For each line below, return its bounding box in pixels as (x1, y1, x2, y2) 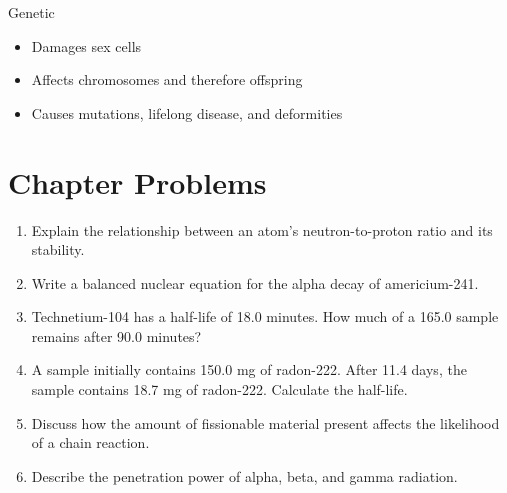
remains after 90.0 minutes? (31, 325, 202, 346)
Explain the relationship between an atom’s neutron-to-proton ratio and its (31, 219, 493, 240)
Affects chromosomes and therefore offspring (31, 69, 303, 90)
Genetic (8, 2, 55, 22)
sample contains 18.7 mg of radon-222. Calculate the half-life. (31, 379, 408, 400)
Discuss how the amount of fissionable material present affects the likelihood (31, 412, 500, 433)
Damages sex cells (31, 35, 142, 56)
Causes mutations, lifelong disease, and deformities (31, 102, 343, 123)
